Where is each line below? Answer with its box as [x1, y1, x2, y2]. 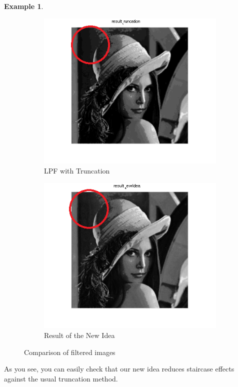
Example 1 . [4, 1, 43, 11]
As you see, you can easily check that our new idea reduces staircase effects [4, 363, 234, 374]
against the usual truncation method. [4, 373, 118, 383]
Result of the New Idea [44, 329, 115, 340]
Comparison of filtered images [24, 346, 115, 357]
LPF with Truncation [44, 165, 110, 175]
